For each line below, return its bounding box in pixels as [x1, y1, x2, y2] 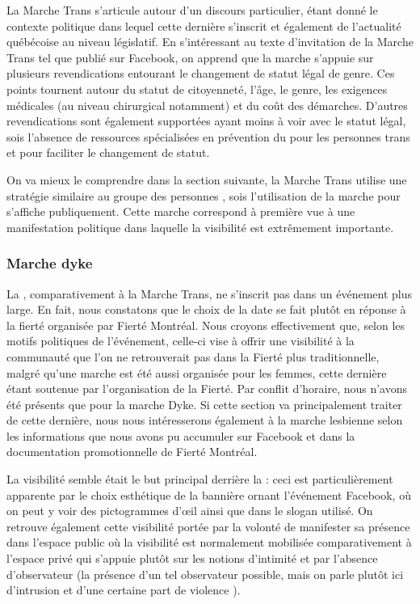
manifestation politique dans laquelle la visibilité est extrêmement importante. [6, 218, 394, 235]
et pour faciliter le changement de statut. [6, 144, 210, 161]
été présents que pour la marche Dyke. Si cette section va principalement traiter [6, 395, 402, 412]
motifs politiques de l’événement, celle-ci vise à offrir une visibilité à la [6, 332, 355, 349]
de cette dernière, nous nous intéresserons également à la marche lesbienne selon [6, 412, 403, 429]
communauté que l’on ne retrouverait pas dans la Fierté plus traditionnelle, [6, 348, 380, 365]
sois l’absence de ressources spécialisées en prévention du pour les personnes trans [6, 128, 410, 145]
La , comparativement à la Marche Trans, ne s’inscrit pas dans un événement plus [6, 285, 413, 302]
